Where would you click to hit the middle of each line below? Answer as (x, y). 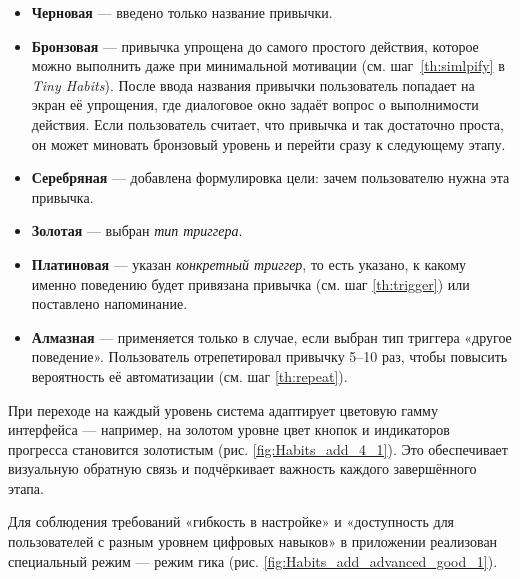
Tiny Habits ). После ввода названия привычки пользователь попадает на (253, 84)
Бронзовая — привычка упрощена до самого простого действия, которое (255, 45)
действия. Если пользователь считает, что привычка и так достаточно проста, (267, 123)
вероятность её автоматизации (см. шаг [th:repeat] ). (189, 375)
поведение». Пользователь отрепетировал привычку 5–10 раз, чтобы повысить (269, 356)
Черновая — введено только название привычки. (182, 12)
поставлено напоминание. (109, 303)
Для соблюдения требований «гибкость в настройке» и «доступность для (231, 521)
